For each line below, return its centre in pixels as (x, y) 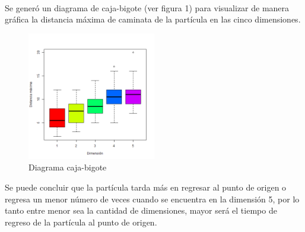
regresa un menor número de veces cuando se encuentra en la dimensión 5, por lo (152, 199)
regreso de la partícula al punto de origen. (81, 222)
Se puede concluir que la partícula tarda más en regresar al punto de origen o (146, 187)
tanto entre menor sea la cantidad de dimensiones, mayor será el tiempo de (141, 210)
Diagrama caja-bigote (68, 167)
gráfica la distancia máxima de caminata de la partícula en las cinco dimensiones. (153, 19)
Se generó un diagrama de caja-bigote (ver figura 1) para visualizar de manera (147, 7)
